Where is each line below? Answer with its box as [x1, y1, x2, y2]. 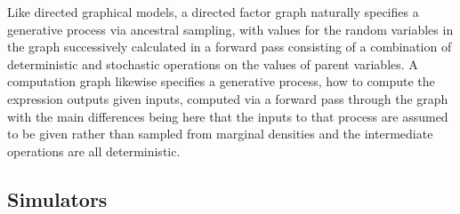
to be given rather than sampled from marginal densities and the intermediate [7, 124, 433, 143]
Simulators [7, 185, 108, 212]
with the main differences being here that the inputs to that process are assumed [7, 107, 448, 125]
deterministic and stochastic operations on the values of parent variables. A [7, 54, 418, 73]
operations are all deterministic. [7, 141, 181, 160]
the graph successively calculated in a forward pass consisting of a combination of [7, 37, 452, 56]
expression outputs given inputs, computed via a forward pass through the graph [7, 89, 448, 107]
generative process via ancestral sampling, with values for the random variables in [7, 20, 454, 38]
